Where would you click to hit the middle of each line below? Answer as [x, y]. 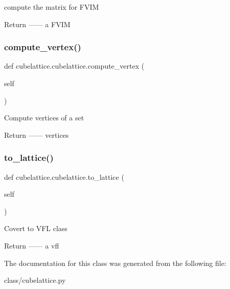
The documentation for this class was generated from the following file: [115, 263]
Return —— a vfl [32, 245]
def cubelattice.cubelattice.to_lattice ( [64, 177]
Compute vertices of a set [44, 118]
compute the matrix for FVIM [52, 7]
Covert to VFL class [36, 228]
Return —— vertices [37, 135]
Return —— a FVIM [37, 24]
